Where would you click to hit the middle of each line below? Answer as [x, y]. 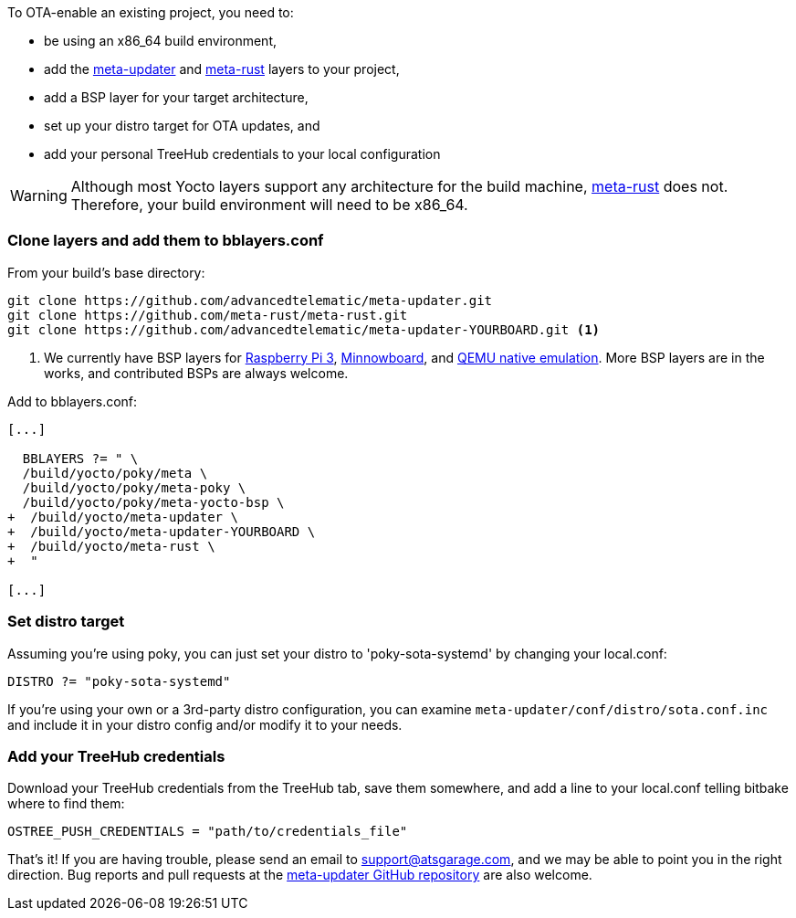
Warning [39, 195]
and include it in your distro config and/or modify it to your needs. [205, 724]
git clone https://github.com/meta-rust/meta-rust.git [208, 315]
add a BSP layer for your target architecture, [176, 97]
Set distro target [66, 622]
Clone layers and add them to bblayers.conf [166, 241]
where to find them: [66, 804]
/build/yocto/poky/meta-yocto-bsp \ [153, 502]
